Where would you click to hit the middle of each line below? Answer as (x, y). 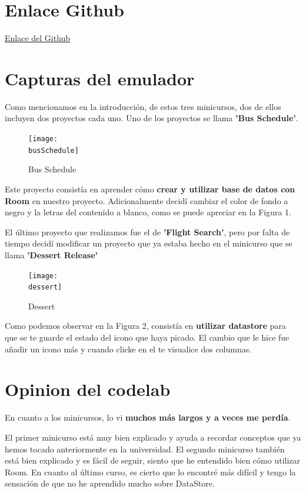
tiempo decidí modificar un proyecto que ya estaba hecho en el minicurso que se (149, 243)
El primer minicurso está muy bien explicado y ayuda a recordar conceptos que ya (153, 437)
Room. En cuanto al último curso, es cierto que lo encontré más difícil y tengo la (150, 472)
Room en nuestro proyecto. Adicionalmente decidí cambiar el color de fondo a (147, 200)
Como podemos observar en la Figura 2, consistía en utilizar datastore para (145, 326)
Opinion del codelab (88, 389)
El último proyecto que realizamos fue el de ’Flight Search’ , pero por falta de (147, 231)
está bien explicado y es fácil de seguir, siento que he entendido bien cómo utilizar (153, 460)
